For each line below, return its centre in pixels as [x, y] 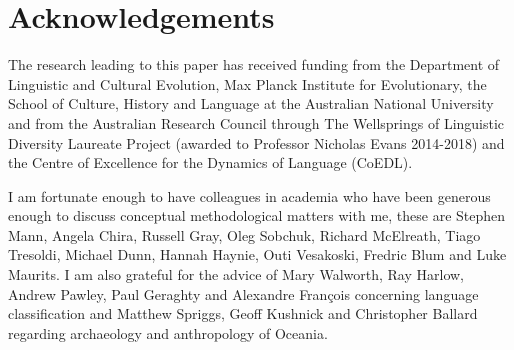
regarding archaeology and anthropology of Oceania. [168, 332]
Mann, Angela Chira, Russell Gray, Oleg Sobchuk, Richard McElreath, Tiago [244, 234]
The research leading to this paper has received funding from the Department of [254, 64]
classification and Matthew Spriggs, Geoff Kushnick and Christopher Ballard [243, 313]
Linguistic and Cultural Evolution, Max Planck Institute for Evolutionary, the [247, 83]
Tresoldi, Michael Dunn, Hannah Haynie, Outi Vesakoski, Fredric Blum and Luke [257, 254]
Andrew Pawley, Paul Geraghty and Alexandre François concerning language [243, 293]
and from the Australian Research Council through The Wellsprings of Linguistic [256, 122]
